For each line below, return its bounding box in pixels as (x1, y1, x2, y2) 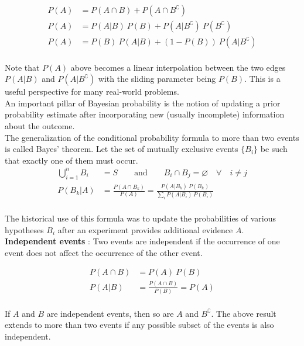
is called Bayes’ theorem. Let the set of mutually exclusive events (5, 143, 238, 155)
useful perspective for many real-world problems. (5, 85, 179, 98)
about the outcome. (5, 120, 75, 132)
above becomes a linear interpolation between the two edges (70, 61, 286, 73)
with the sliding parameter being (98, 72, 216, 85)
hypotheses (5, 223, 44, 236)
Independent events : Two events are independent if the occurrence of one (5, 235, 280, 247)
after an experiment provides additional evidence (57, 223, 233, 236)
